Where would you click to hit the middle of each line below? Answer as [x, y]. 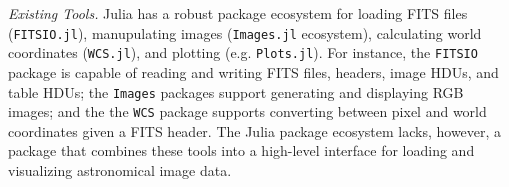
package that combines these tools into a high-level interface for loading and [241, 150]
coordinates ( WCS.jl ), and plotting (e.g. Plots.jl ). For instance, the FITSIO [243, 52]
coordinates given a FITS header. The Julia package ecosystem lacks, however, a [255, 130]
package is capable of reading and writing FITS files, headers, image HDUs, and [253, 71]
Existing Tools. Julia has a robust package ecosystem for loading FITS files [238, 13]
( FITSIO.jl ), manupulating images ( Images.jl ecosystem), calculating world [245, 32]
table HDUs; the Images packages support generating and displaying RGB [236, 91]
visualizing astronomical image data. [120, 170]
